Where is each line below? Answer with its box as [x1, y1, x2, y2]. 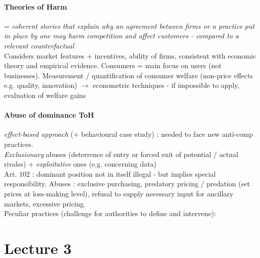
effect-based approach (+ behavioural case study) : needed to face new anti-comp [4, 129, 253, 139]
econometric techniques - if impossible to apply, [92, 80, 240, 90]
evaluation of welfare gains [4, 89, 86, 100]
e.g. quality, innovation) [4, 80, 77, 90]
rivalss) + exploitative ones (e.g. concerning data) [4, 159, 157, 169]
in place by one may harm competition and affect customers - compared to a [4, 30, 239, 41]
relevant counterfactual [4, 40, 74, 50]
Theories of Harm [4, 1, 67, 12]
